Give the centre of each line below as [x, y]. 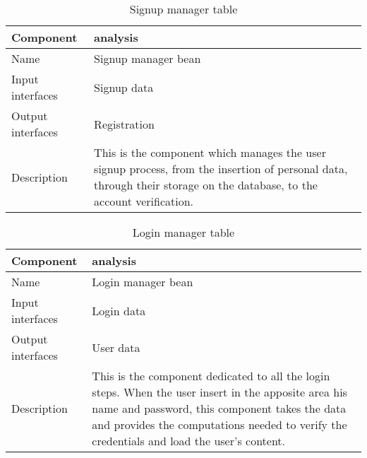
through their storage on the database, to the [206, 185]
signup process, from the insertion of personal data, [221, 169]
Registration [124, 124]
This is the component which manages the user [210, 152]
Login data [119, 310]
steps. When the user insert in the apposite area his [219, 392]
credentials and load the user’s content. [189, 441]
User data [116, 347]
